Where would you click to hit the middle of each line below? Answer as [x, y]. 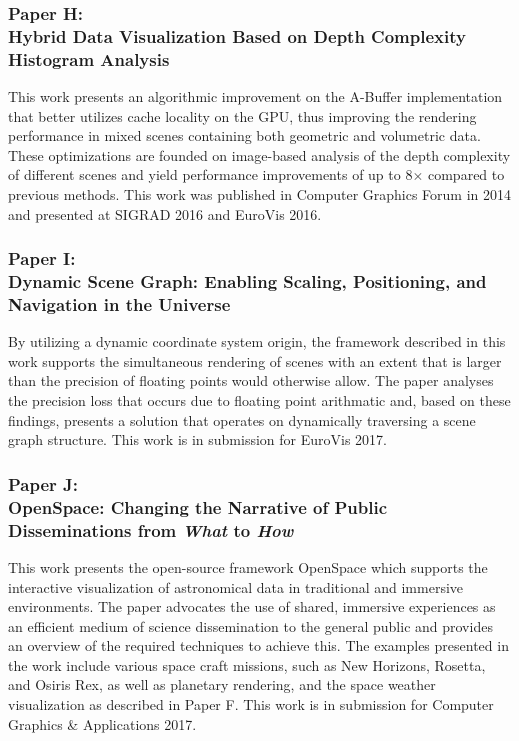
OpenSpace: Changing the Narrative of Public [198, 506]
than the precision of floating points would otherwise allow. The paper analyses [251, 380]
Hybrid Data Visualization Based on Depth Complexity [237, 35]
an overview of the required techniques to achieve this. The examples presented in [258, 645]
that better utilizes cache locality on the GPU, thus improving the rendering [242, 115]
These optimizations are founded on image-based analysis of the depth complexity [259, 154]
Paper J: [43, 483]
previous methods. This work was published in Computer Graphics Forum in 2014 [260, 194]
